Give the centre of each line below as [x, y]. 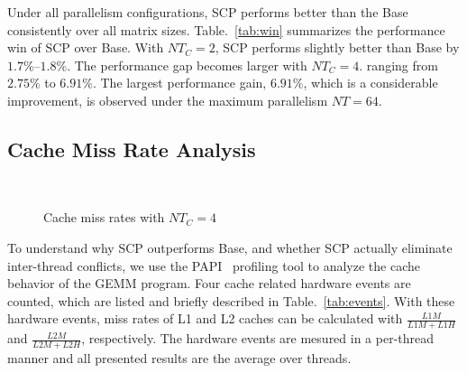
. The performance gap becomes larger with [187, 65]
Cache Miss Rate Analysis [132, 149]
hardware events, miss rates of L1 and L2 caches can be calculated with [205, 318]
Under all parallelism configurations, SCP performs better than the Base [208, 12]
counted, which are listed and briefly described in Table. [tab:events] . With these [231, 300]
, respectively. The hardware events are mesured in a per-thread [258, 338]
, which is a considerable [371, 83]
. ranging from [398, 65]
